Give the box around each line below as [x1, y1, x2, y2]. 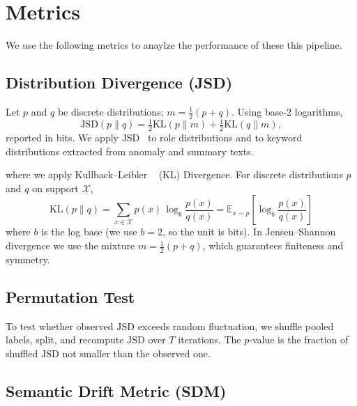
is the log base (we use [41, 224, 137, 239]
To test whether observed [6, 318, 114, 333]
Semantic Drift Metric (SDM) [6, 380, 227, 401]
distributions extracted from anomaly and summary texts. [6, 143, 254, 158]
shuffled [6, 345, 38, 360]
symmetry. [6, 251, 50, 266]
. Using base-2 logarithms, [231, 104, 343, 118]
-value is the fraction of [249, 332, 349, 347]
